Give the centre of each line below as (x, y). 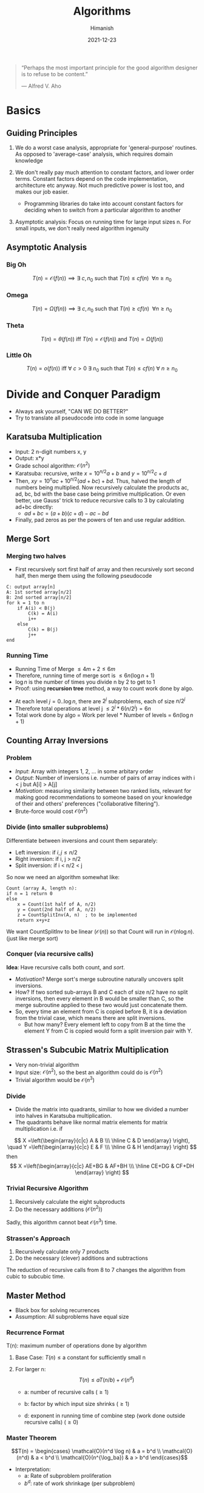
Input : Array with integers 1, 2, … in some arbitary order (84, 771)
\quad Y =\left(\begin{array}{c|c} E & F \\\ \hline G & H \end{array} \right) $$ (102, 1147)
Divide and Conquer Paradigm (83, 395)
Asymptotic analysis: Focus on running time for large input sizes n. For (103, 222)
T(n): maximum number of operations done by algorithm (76, 1346)
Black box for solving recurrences (57, 1310)
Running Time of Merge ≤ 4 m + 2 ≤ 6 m (65, 669)
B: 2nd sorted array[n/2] (39, 598)
